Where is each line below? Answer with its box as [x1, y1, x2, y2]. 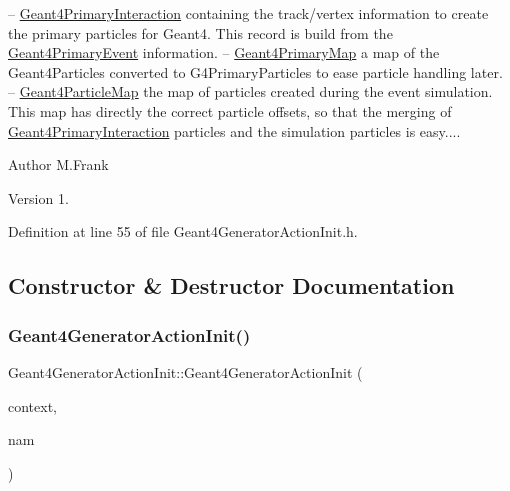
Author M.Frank [8, 154, 109, 175]
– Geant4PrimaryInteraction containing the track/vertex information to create [8, 3, 489, 23]
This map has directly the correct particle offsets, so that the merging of [8, 100, 452, 121]
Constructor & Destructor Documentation [8, 270, 455, 301]
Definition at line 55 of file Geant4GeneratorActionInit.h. [8, 221, 358, 242]
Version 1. [8, 187, 69, 208]
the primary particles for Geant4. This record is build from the [8, 22, 393, 43]
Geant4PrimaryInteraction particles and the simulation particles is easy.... [8, 120, 461, 141]
